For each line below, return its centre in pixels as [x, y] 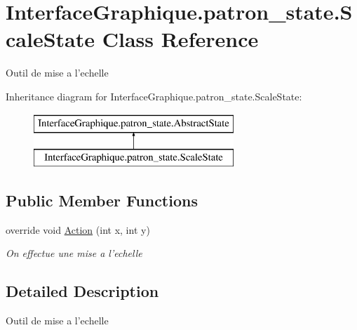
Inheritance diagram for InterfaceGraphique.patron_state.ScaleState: [154, 96]
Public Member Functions [102, 200]
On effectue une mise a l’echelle [74, 253]
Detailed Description [82, 291]
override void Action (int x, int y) [78, 229]
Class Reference [180, 39]
